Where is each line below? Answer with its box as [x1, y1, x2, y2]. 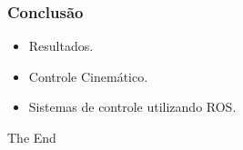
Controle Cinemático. [28, 66, 148, 85]
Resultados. [28, 36, 94, 55]
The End [7, 128, 56, 146]
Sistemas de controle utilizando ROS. [28, 97, 237, 116]
